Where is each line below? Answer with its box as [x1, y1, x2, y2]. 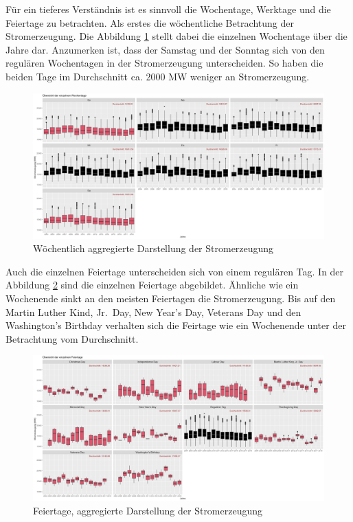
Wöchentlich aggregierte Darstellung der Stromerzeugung [33, 241, 274, 256]
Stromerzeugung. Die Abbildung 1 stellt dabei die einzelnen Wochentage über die [5, 29, 348, 43]
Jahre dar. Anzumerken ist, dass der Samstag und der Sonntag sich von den [5, 42, 325, 56]
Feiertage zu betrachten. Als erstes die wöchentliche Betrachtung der [5, 15, 294, 30]
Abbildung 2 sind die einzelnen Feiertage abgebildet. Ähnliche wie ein [5, 277, 299, 292]
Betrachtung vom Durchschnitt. [5, 331, 139, 345]
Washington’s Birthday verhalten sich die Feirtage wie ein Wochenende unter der [5, 318, 346, 332]
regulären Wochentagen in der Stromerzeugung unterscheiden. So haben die [5, 56, 323, 70]
